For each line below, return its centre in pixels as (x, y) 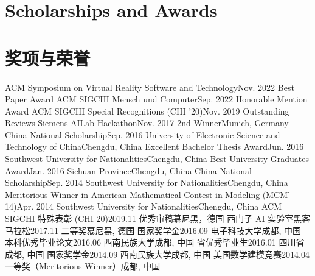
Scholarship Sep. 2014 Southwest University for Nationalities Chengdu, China (147, 182)
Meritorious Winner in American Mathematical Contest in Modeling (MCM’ (147, 194)
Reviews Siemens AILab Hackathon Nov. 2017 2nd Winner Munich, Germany (147, 123)
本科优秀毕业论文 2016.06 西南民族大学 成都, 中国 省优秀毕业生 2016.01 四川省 (155, 242)
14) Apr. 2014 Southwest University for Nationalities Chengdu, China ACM (144, 206)
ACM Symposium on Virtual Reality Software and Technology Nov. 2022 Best (150, 87)
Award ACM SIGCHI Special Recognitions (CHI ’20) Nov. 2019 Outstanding (147, 111)
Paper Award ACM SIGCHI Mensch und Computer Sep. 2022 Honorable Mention (156, 99)
